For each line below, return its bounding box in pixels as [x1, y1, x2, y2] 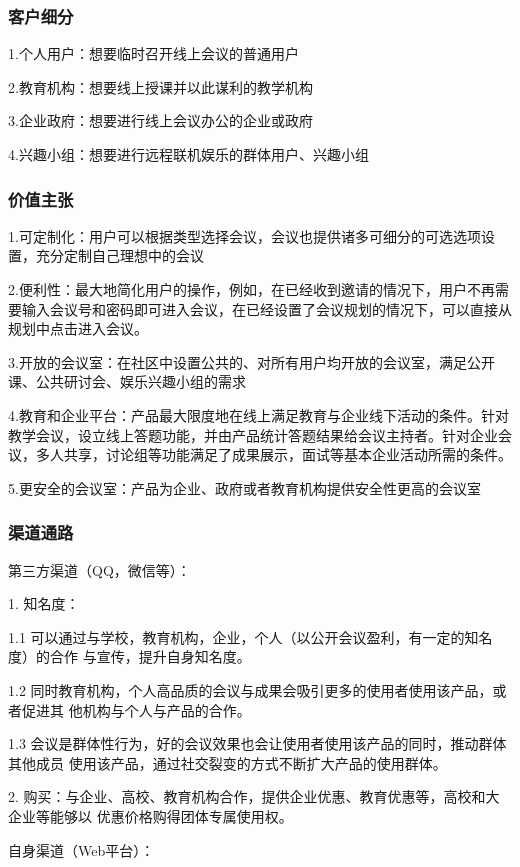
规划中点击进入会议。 [8, 318, 148, 339]
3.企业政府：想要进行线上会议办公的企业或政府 [8, 110, 313, 131]
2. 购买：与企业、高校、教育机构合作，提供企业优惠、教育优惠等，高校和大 [8, 786, 500, 807]
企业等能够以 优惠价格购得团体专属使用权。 [8, 805, 293, 826]
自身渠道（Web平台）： [8, 839, 155, 860]
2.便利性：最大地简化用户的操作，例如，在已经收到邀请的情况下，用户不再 [8, 279, 495, 299]
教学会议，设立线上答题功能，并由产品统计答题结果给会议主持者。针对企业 [8, 424, 498, 445]
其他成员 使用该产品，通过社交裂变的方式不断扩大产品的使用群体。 [8, 752, 447, 773]
